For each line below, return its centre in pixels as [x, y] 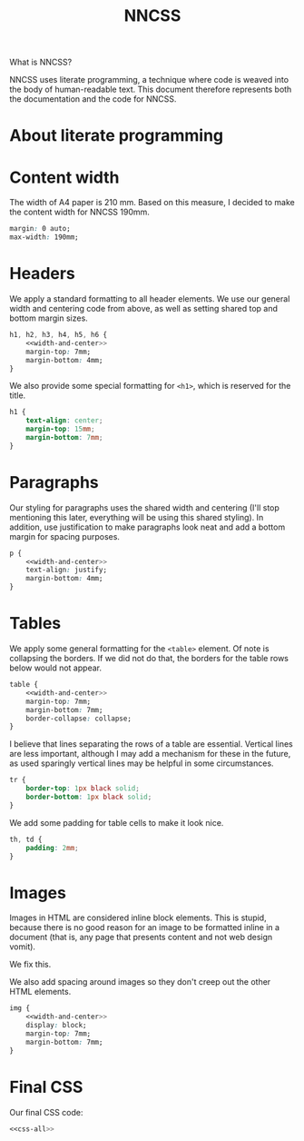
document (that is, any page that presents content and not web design [141, 938]
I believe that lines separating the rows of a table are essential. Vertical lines [151, 744]
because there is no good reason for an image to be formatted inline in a [144, 928]
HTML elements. [40, 992]
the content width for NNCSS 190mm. [79, 212]
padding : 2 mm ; [52, 848]
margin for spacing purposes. [65, 536]
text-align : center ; [64, 421]
